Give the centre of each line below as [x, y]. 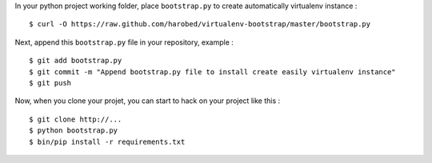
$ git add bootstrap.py [76, 61]
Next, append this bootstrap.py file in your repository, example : [124, 42]
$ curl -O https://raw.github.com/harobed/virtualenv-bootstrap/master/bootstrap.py [200, 24]
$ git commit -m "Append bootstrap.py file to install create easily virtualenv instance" [212, 72]
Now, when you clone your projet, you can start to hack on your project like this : [147, 101]
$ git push [50, 83]
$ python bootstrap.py [74, 131]
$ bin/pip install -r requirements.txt [107, 141]
